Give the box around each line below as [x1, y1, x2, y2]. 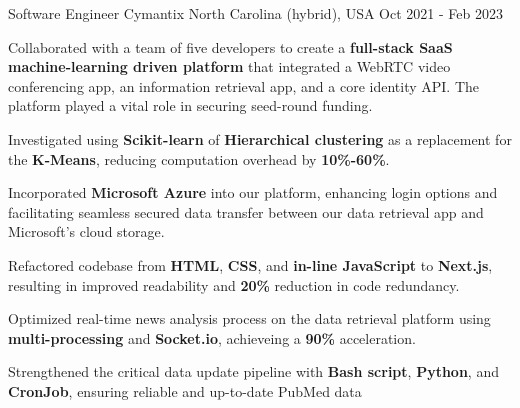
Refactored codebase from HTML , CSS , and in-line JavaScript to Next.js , [8, 254, 493, 275]
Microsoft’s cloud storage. [8, 221, 165, 242]
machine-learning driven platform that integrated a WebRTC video [8, 56, 451, 77]
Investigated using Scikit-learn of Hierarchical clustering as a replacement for [8, 128, 512, 149]
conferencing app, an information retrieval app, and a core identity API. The [8, 75, 479, 96]
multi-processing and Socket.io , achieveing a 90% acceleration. [8, 327, 416, 348]
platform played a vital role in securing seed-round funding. [8, 95, 373, 116]
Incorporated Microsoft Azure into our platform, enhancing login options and [8, 182, 498, 203]
